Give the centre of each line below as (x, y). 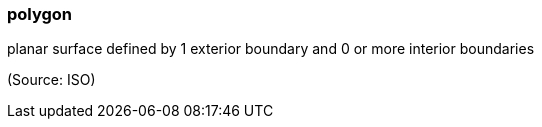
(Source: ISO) (51, 80)
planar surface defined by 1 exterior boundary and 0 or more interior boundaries (271, 49)
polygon (40, 14)
